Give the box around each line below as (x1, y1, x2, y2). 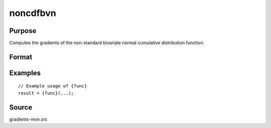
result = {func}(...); (18, 90, 74, 96)
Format (9, 52, 33, 61)
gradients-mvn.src (9, 116, 48, 122)
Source (9, 103, 33, 111)
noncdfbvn (9, 7, 56, 18)
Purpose (9, 26, 37, 35)
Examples (9, 68, 41, 77)
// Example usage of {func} (18, 83, 87, 89)
